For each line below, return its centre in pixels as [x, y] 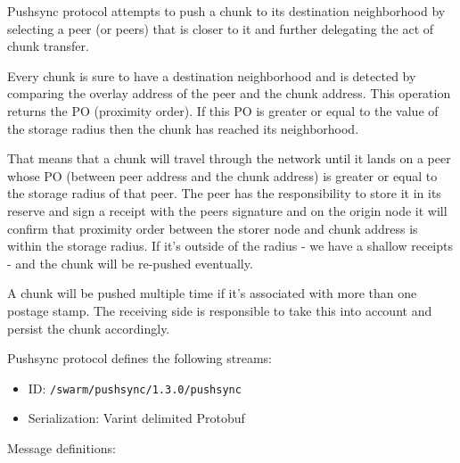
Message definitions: [62, 447]
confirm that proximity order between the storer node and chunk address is [213, 228]
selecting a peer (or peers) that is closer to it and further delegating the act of [221, 28]
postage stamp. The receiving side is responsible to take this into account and [220, 310]
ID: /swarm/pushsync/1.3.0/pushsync [135, 388]
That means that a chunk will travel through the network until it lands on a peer [229, 158]
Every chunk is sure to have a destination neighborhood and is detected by [212, 75]
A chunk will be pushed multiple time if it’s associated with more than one [212, 293]
